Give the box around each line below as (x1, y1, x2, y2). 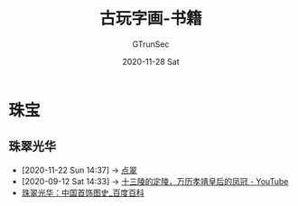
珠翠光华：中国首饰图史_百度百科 (21, 187, 145, 198)
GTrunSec (132, 38, 170, 50)
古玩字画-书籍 (99, 8, 202, 29)
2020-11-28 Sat (122, 56, 180, 67)
